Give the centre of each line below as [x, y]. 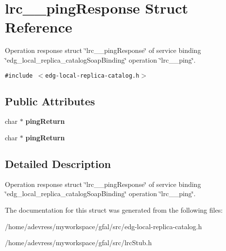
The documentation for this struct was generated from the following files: [114, 209]
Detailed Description [58, 163]
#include [19, 75]
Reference [39, 27]
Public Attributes [50, 101]
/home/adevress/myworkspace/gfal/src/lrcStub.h [78, 243]
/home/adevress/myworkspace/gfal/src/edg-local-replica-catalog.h [104, 226]
